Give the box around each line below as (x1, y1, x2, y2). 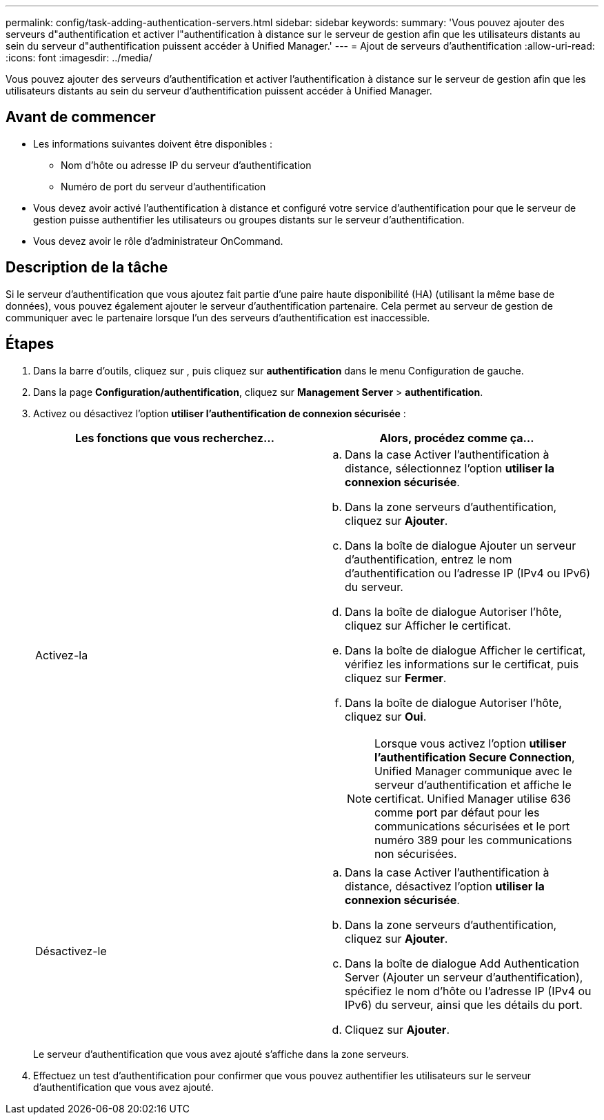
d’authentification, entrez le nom (345, 552, 512, 566)
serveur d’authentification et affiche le (374, 777, 572, 792)
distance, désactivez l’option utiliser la (345, 879, 545, 893)
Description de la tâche (6, 259, 168, 277)
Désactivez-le (35, 943, 107, 958)
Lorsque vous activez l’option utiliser (374, 736, 567, 750)
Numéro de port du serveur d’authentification (61, 180, 266, 192)
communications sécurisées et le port (374, 819, 570, 833)
